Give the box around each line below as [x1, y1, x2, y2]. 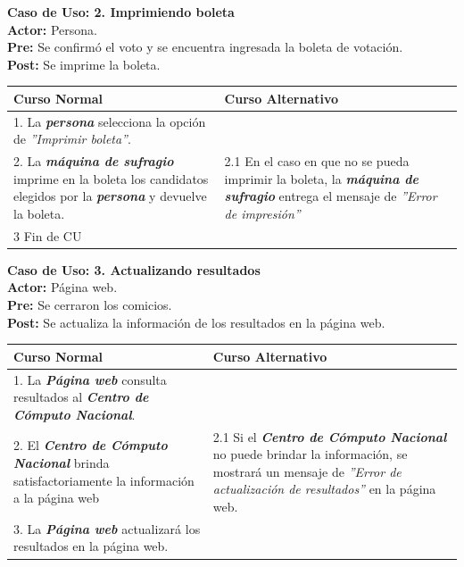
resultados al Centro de [13, 388, 149, 406]
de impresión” [224, 204, 301, 222]
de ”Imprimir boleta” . [13, 129, 131, 148]
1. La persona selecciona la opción [13, 112, 206, 130]
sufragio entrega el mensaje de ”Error [224, 187, 437, 205]
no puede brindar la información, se [212, 445, 408, 463]
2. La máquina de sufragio [13, 152, 174, 171]
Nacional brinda [13, 454, 110, 472]
